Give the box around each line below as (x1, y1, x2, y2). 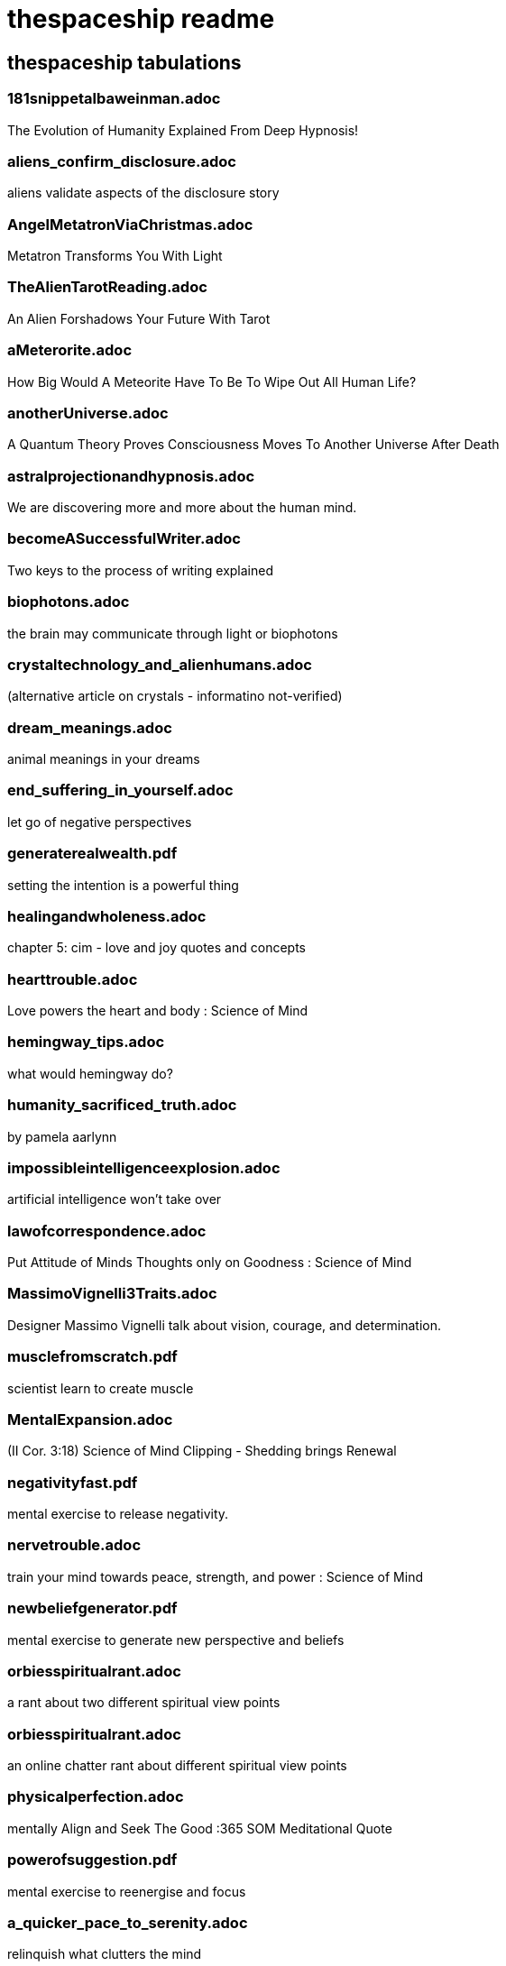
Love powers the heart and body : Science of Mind (7, 1003, 308, 1019)
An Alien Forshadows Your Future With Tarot (7, 310, 271, 326)
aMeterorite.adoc (7, 341, 133, 360)
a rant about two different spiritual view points (7, 1695, 281, 1711)
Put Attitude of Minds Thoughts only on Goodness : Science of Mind (7, 1254, 412, 1271)
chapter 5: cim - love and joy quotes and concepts (7, 940, 306, 956)
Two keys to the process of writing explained (7, 562, 274, 578)
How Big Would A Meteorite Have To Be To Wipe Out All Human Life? (7, 373, 417, 390)
